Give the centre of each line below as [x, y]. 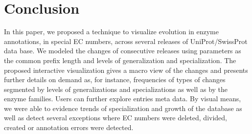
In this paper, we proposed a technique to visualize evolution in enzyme [111, 32]
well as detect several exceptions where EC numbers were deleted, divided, [115, 118]
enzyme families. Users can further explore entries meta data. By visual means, [123, 99]
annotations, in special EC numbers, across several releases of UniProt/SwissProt [126, 41]
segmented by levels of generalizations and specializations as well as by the [116, 89]
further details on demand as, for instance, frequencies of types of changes [115, 79]
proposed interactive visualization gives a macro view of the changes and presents [126, 70]
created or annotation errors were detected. [69, 127]
